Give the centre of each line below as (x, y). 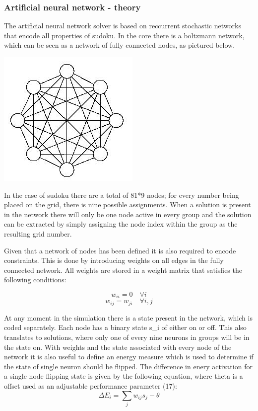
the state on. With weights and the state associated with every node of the (118, 347)
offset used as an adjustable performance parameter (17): (91, 386)
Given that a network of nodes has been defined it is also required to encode (120, 250)
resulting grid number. (38, 233)
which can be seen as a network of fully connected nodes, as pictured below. (120, 45)
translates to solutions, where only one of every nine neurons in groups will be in (127, 337)
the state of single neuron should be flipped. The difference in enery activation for (128, 366)
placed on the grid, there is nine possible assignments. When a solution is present (128, 205)
